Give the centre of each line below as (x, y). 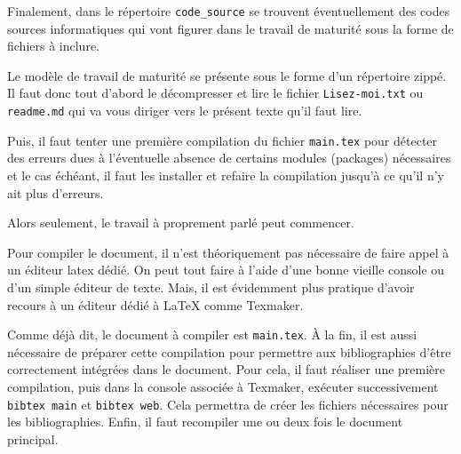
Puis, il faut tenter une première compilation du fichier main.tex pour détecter (223, 140)
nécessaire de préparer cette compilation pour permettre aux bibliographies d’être (229, 351)
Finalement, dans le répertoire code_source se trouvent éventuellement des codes (229, 11)
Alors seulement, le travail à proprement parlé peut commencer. (181, 223)
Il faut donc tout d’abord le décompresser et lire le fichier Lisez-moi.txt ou (215, 93)
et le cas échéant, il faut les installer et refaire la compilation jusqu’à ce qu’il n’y (226, 175)
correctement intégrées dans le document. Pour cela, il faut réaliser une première (227, 369)
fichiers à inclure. (53, 46)
